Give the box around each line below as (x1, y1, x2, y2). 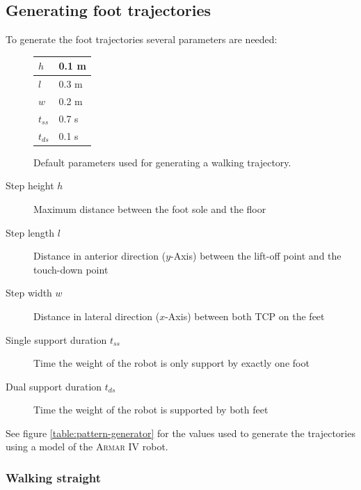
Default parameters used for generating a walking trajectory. (33, 155, 291, 169)
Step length (6, 225, 55, 239)
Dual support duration (6, 379, 102, 393)
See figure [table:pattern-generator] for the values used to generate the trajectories (6, 425, 355, 440)
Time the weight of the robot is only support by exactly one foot (33, 356, 310, 370)
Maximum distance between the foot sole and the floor (33, 201, 266, 216)
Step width (6, 285, 52, 300)
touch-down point (33, 262, 109, 276)
